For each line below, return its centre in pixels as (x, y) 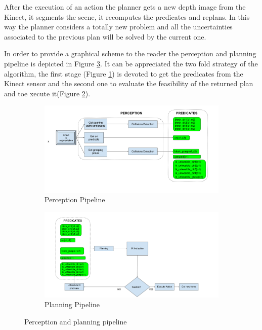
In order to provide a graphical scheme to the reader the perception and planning (130, 53)
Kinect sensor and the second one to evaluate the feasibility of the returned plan (129, 83)
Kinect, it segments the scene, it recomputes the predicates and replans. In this (127, 16)
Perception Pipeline (75, 199)
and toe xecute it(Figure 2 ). (47, 93)
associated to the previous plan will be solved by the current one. (105, 36)
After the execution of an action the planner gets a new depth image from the (125, 7)
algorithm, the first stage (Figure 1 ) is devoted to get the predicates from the (124, 73)
